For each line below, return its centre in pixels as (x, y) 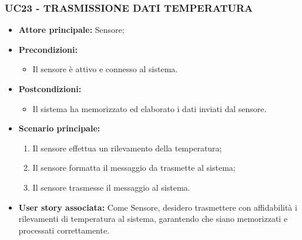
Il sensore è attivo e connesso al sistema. (105, 69)
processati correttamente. (64, 230)
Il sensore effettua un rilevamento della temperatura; (127, 148)
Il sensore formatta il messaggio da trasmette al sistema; (134, 168)
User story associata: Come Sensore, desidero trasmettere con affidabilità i (158, 207)
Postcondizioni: (50, 89)
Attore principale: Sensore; (71, 30)
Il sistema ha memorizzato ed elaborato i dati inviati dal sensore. (150, 108)
